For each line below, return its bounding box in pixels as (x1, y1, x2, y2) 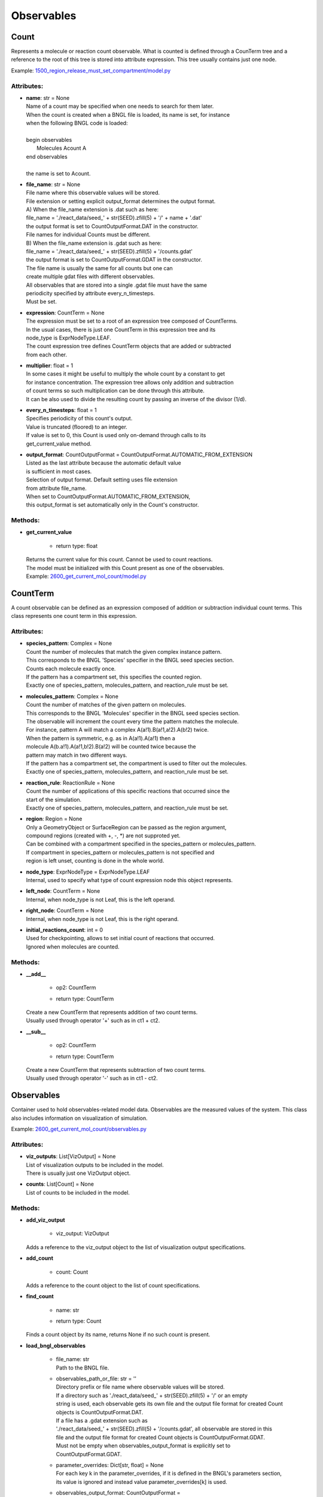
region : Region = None (26, 815, 83, 823)
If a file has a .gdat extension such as (56, 1417, 148, 1424)
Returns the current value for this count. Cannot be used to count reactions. (26, 556, 213, 563)
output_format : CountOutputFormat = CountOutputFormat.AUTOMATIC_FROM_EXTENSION (26, 451, 253, 458)
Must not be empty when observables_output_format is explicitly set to (56, 1442, 231, 1449)
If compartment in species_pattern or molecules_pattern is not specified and (26, 848, 215, 856)
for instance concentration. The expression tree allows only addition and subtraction (26, 378, 234, 386)
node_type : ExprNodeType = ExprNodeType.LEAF (26, 868, 150, 875)
